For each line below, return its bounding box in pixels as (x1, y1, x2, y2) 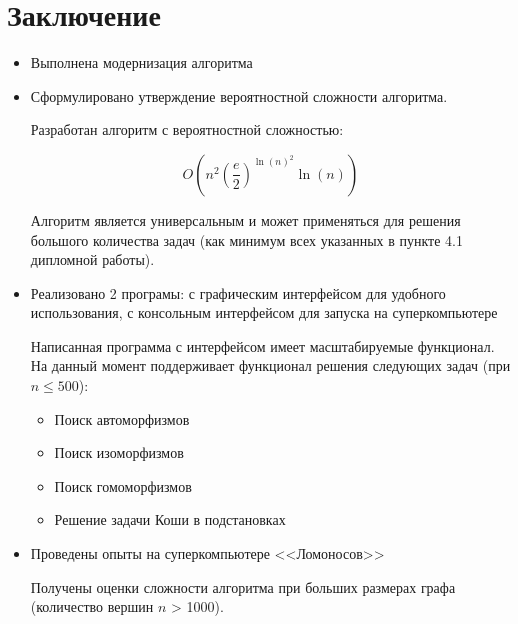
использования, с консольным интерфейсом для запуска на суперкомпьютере (30, 302, 498, 323)
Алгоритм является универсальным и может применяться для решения (30, 209, 461, 230)
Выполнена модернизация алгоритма (30, 52, 253, 73)
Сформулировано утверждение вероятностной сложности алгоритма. (30, 85, 448, 106)
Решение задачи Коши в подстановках (54, 509, 286, 530)
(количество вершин (30, 596, 154, 617)
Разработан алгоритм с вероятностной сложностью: (30, 119, 344, 140)
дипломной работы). (30, 249, 155, 270)
